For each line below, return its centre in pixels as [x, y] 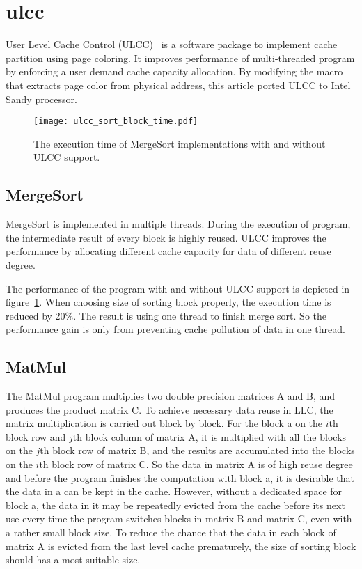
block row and [36, 436]
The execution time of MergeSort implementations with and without [180, 143]
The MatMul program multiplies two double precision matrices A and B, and [171, 396]
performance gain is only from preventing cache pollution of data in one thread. [175, 329]
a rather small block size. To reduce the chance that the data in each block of [171, 532]
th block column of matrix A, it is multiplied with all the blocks [210, 436]
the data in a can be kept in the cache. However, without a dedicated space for [174, 491]
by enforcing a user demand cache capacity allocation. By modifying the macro [174, 71]
